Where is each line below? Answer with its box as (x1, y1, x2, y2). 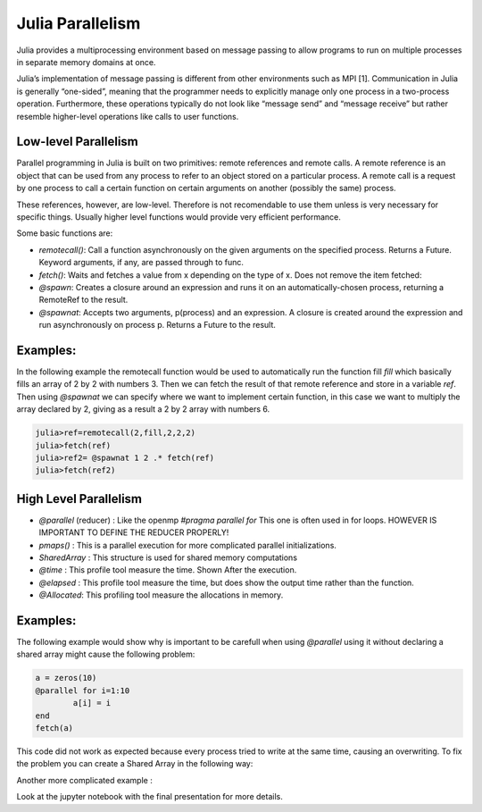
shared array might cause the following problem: (16, 649, 195, 660)
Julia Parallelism (16, 13, 141, 33)
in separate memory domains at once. (16, 56, 156, 67)
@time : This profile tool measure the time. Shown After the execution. (38, 565, 297, 575)
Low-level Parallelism (16, 134, 138, 149)
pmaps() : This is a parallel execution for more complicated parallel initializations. (38, 540, 337, 550)
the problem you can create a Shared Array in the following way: (16, 758, 253, 769)
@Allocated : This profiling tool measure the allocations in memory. (38, 590, 284, 600)
